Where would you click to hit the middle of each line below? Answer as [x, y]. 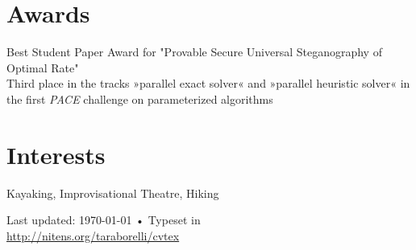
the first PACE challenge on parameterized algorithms [140, 98]
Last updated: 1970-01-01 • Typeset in [104, 220]
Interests [56, 154]
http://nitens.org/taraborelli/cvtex [93, 235]
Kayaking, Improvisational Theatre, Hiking [113, 193]
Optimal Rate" [43, 67]
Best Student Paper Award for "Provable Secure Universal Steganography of [194, 52]
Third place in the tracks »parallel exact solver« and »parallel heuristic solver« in [208, 83]
